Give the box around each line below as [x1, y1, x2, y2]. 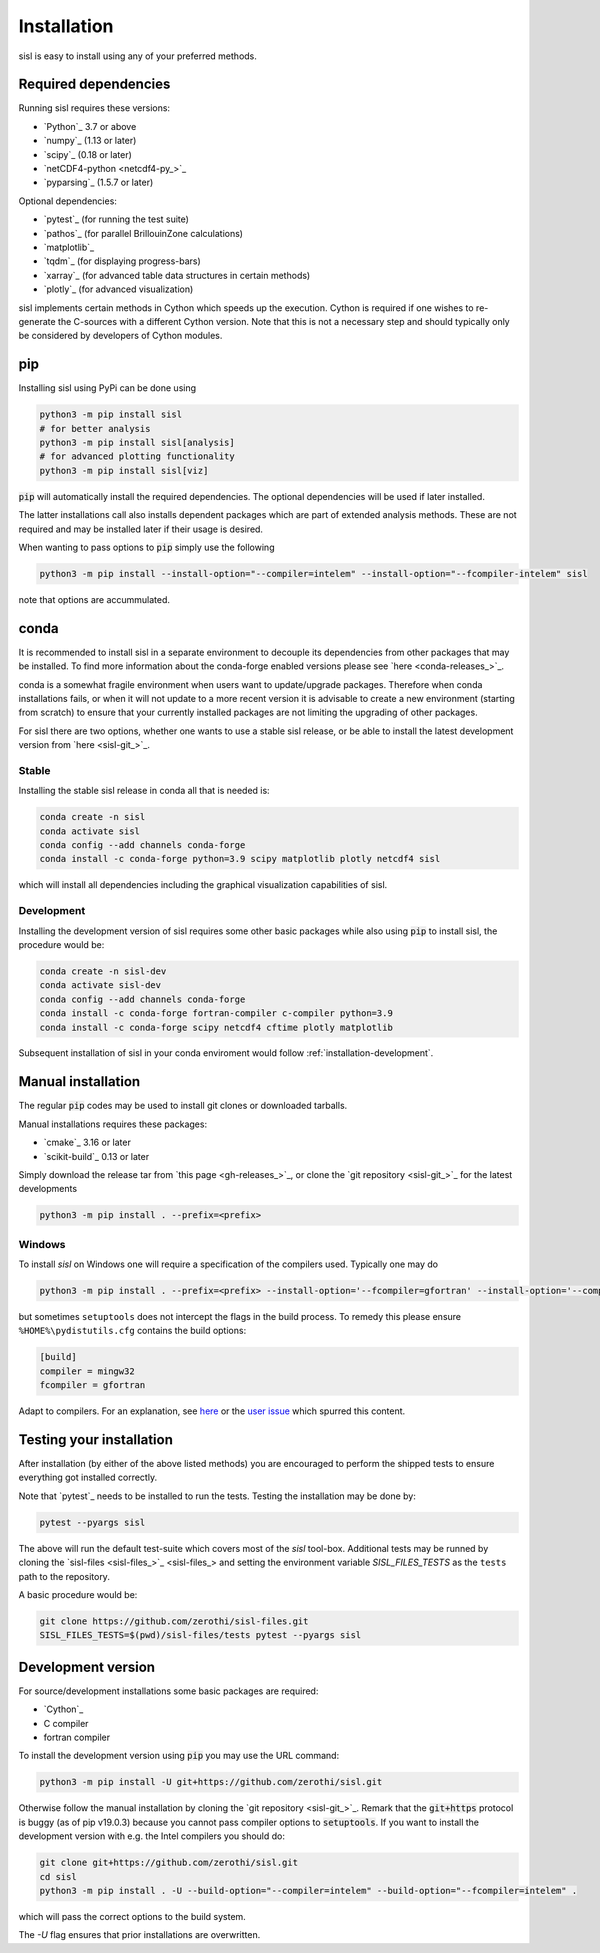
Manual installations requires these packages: [18, 1118, 208, 1130]
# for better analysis [39, 423, 151, 434]
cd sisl [39, 1871, 77, 1882]
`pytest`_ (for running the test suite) [43, 213, 190, 225]
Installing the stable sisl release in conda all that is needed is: [18, 785, 270, 797]
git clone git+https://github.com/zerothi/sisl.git [39, 1857, 299, 1869]
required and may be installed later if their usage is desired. [18, 523, 264, 535]
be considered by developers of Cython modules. [18, 330, 223, 342]
